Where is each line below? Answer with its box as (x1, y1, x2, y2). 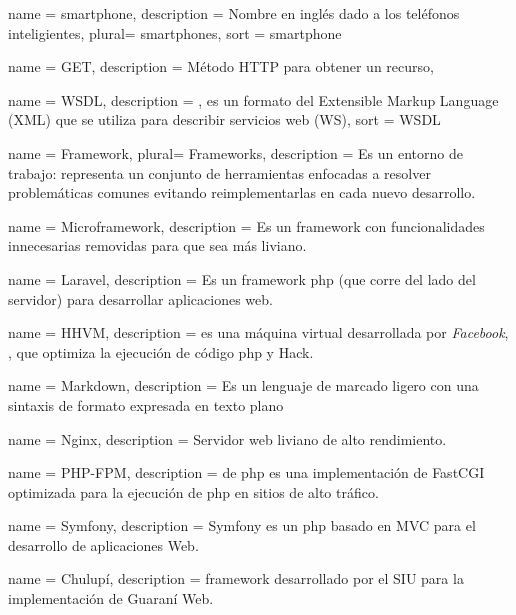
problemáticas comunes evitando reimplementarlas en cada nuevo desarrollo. (8, 182, 476, 203)
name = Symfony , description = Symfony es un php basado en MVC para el (8, 515, 476, 536)
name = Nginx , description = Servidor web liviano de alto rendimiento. (8, 428, 447, 449)
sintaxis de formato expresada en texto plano (8, 394, 284, 415)
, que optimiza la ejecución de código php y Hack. (8, 341, 314, 362)
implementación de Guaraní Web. (8, 588, 214, 609)
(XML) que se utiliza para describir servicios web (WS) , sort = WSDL (8, 109, 441, 130)
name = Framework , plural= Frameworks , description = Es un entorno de (8, 142, 463, 163)
